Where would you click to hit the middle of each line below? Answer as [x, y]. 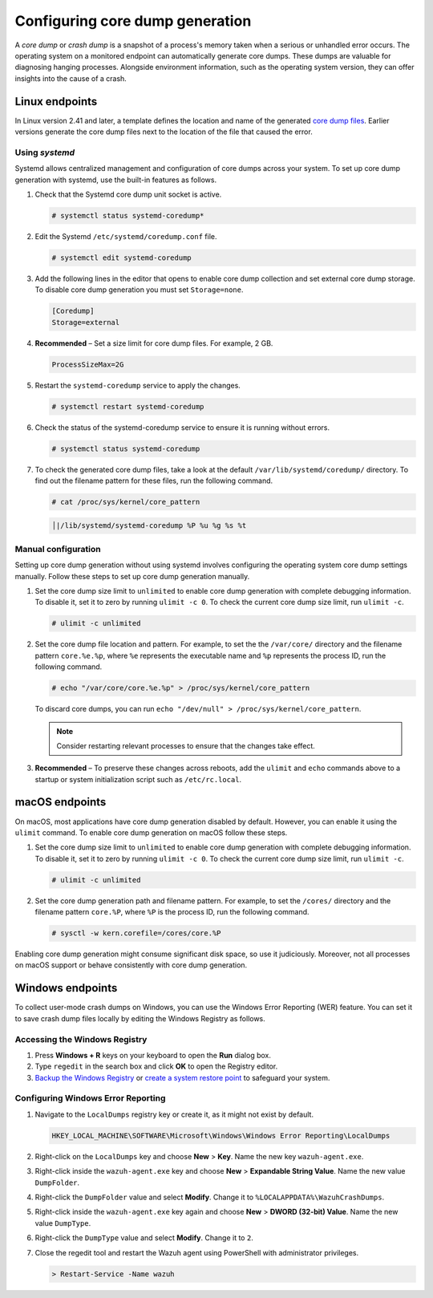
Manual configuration [58, 549]
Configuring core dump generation [133, 21]
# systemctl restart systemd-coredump [128, 406]
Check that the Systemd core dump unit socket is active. [128, 194]
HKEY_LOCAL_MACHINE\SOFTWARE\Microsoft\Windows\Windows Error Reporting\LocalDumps [221, 1136]
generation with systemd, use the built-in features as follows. [115, 180]
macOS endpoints [61, 802]
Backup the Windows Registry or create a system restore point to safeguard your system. [182, 1077]
